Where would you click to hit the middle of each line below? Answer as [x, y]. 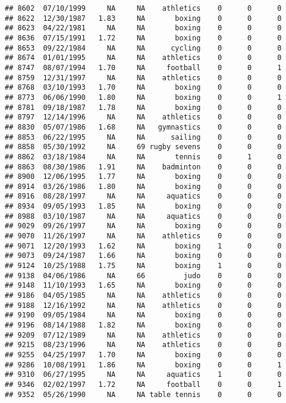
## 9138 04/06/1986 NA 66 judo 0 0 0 [143, 276]
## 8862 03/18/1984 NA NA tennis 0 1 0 [143, 157]
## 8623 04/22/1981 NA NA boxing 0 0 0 [143, 28]
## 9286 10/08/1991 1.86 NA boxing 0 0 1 [143, 365]
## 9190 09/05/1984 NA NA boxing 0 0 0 [143, 315]
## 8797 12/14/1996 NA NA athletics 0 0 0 [143, 117]
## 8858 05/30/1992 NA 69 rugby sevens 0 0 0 [143, 147]
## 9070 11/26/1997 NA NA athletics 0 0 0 [143, 236]
